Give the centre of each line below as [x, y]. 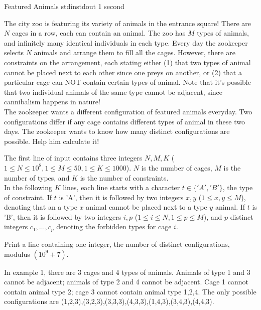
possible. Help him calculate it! [52, 141]
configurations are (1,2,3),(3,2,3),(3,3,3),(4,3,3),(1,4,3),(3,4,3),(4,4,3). [109, 301]
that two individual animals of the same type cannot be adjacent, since [113, 92]
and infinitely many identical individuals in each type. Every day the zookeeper [126, 42]
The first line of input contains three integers [73, 158]
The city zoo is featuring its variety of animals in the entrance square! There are [128, 23]
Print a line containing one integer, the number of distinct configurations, [117, 244]
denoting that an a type [41, 207]
